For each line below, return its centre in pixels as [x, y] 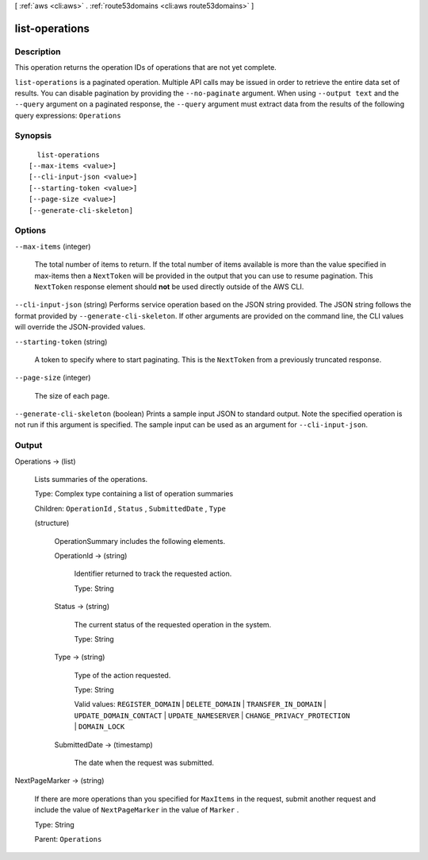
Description [38, 52]
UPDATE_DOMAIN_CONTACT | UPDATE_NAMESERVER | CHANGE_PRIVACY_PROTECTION [212, 715]
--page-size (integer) [53, 378]
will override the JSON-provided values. [80, 327]
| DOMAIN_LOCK [99, 727]
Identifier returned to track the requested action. [153, 574]
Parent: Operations [68, 839]
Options [31, 230]
